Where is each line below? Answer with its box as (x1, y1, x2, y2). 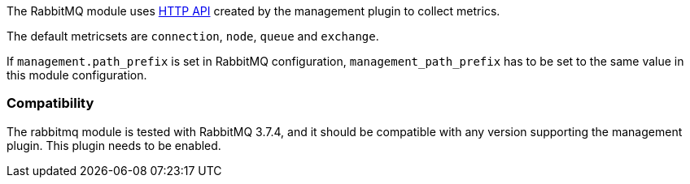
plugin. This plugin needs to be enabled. (7, 138, 221, 152)
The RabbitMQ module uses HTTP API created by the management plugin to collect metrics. (7, 4, 500, 18)
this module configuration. (7, 68, 147, 82)
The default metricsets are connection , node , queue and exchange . (7, 29, 379, 43)
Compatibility (7, 95, 94, 112)
